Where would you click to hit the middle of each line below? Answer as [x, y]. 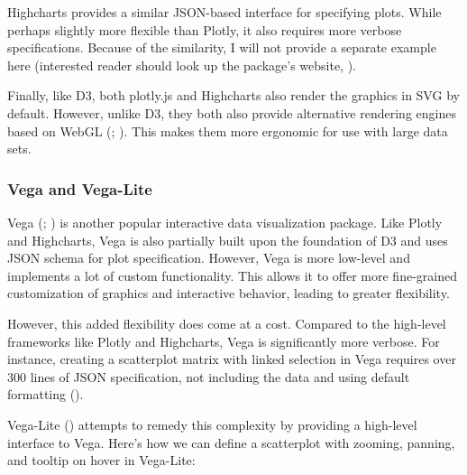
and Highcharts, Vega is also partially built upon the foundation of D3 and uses [228, 240]
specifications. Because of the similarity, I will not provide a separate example [222, 47]
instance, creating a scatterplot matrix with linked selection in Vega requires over [232, 359]
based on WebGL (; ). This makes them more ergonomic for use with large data [228, 130]
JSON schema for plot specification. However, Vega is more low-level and [209, 258]
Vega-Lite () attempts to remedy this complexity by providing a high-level [212, 424]
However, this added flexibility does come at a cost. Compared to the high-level [227, 323]
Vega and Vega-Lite [80, 188]
